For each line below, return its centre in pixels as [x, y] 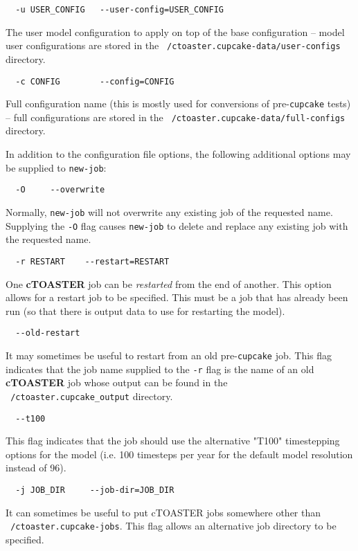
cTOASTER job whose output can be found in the [117, 382]
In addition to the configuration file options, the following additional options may [178, 154]
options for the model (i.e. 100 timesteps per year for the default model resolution [179, 454]
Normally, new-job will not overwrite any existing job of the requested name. [169, 211]
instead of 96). [36, 468]
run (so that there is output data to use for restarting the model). [145, 310]
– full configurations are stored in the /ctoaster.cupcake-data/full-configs [176, 117]
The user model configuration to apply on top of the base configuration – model [175, 31]
